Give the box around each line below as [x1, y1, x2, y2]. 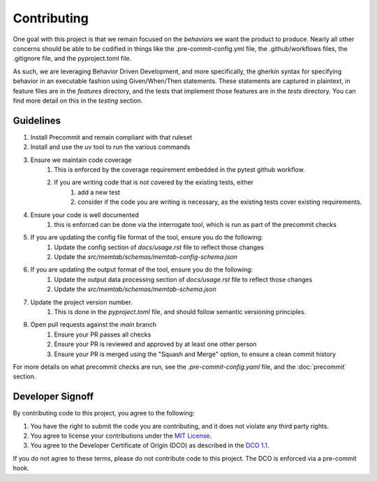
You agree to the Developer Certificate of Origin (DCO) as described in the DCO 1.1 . [30, 441, 269, 450]
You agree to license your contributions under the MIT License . [30, 431, 212, 440]
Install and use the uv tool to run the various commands [30, 143, 191, 151]
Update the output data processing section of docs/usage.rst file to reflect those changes [54, 275, 313, 283]
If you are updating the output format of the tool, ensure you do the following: [30, 265, 253, 274]
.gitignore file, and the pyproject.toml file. [13, 54, 132, 63]
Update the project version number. [30, 297, 133, 306]
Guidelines [13, 114, 61, 126]
